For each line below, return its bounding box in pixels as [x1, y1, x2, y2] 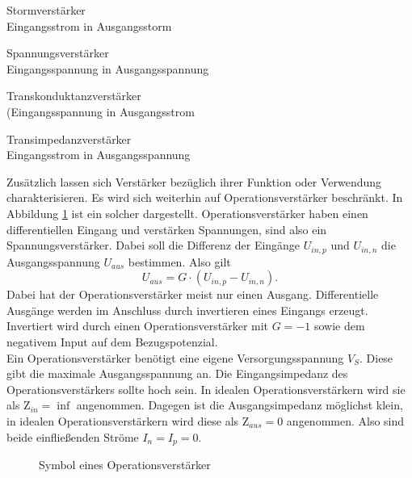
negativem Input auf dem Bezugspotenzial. [6, 333, 218, 350]
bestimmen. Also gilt [128, 253, 231, 270]
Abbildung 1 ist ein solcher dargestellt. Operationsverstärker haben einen [6, 204, 368, 221]
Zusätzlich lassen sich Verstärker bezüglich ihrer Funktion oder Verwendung [6, 173, 382, 190]
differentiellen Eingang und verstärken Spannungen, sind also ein [6, 220, 327, 237]
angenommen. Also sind [286, 412, 405, 429]
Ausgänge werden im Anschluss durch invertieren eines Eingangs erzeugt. [6, 301, 368, 318]
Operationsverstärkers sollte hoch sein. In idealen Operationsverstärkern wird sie [6, 380, 406, 397]
